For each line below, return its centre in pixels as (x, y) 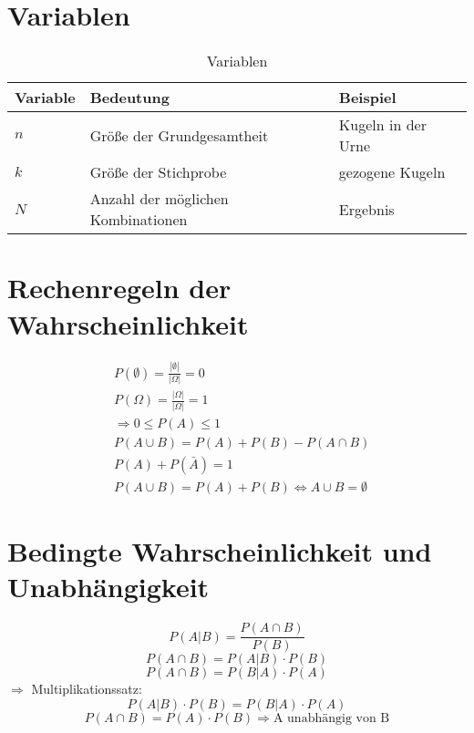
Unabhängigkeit (108, 587)
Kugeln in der (382, 125)
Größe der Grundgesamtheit (179, 135)
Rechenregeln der (119, 288)
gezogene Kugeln (392, 172)
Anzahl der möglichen (159, 199)
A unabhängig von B (331, 718)
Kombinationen (139, 220)
